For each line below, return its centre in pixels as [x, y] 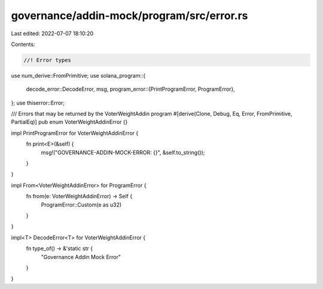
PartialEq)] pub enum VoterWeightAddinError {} [69, 122]
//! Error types [48, 60]
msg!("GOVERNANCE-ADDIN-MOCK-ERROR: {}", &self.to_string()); [123, 152]
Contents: [23, 44]
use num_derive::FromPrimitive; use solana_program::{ [78, 75]
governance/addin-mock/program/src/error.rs [129, 16]
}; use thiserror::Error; [38, 103]
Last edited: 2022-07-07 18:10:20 [52, 33]
